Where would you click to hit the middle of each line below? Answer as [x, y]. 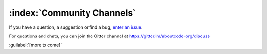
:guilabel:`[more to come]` [36, 45]
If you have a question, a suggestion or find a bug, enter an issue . [76, 27]
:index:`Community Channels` [72, 13]
